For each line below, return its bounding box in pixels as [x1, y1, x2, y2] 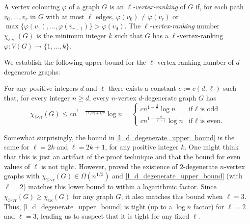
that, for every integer [4, 92, 70, 102]
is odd [200, 105, 219, 113]
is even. [200, 117, 222, 124]
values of [4, 161, 30, 171]
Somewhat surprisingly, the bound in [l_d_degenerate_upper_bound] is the [4, 132, 235, 142]
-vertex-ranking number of [155, 57, 234, 67]
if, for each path [195, 1, 244, 11]
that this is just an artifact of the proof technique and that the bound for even [4, 151, 241, 161]
